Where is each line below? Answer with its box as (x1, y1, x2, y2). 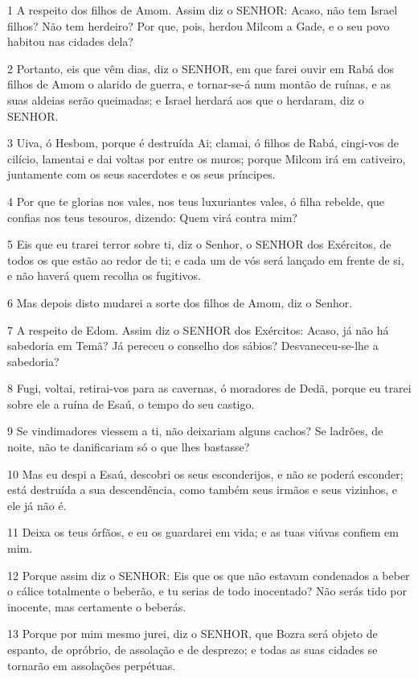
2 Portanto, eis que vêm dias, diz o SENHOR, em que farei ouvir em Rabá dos (7, 60, 394, 76)
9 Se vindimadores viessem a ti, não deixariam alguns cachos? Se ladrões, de (7, 422, 383, 439)
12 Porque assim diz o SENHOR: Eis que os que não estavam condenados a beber (7, 566, 410, 583)
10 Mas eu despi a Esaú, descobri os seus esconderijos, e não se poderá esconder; (7, 465, 404, 482)
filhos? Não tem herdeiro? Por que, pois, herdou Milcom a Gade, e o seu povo (7, 17, 390, 34)
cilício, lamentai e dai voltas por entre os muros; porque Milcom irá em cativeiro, (7, 150, 406, 167)
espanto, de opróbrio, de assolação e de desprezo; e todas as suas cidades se (7, 641, 378, 657)
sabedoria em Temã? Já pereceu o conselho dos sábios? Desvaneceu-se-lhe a (7, 337, 379, 354)
